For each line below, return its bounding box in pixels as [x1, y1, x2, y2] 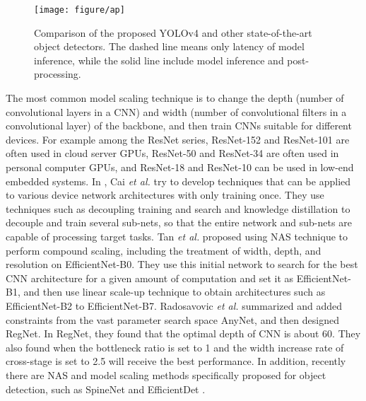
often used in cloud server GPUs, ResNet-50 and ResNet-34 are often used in [6, 146, 339, 161]
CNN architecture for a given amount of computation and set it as [6, 270, 294, 285]
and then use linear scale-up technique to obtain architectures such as [23, 284, 326, 299]
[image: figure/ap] [34, 5, 125, 15]
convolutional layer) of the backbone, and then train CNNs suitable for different [6, 118, 352, 133]
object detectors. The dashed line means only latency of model [34, 39, 305, 54]
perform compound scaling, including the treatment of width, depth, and [6, 243, 321, 257]
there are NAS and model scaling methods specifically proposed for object [6, 367, 326, 382]
